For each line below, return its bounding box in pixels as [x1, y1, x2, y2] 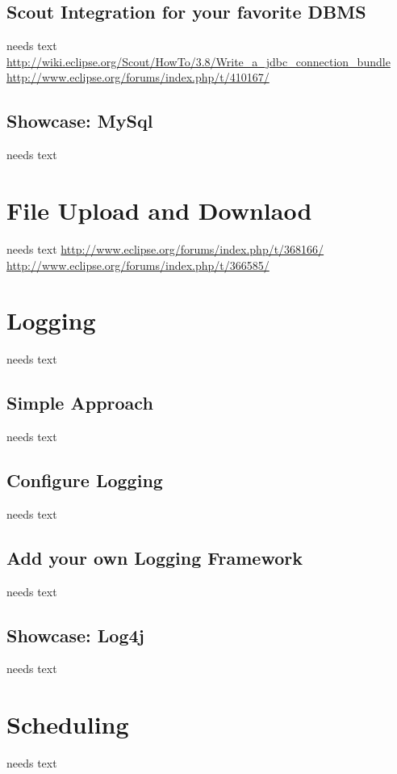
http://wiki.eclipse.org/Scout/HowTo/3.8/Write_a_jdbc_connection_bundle [6, 53, 391, 69]
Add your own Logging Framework [6, 545, 303, 570]
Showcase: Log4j [6, 622, 144, 647]
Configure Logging [6, 468, 163, 492]
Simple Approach [6, 390, 153, 415]
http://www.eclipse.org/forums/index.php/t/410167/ [6, 69, 270, 86]
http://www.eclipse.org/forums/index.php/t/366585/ [6, 256, 270, 273]
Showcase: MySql [6, 108, 153, 133]
